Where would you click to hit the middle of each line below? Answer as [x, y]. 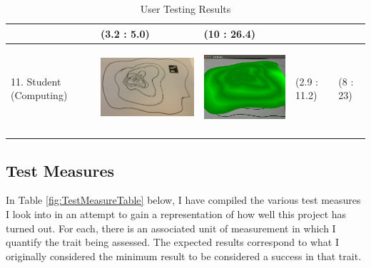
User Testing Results [185, 9]
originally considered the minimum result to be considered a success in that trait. [184, 256]
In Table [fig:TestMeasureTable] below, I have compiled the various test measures [183, 200]
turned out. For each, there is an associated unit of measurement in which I [171, 228]
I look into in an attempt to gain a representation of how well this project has [176, 213]
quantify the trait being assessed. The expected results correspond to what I [172, 242]
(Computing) [39, 95]
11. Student [36, 81]
